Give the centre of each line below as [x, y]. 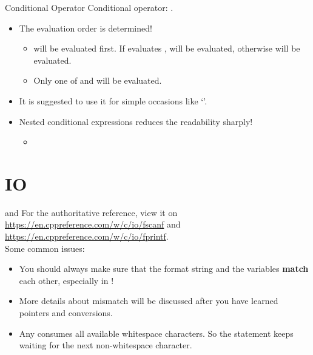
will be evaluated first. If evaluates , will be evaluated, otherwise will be [167, 48]
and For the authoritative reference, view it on [91, 212]
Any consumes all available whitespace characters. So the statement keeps [156, 333]
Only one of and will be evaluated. [98, 80]
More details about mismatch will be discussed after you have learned [149, 301]
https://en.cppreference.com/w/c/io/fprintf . [87, 236]
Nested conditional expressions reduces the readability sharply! [136, 121]
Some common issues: [45, 248]
